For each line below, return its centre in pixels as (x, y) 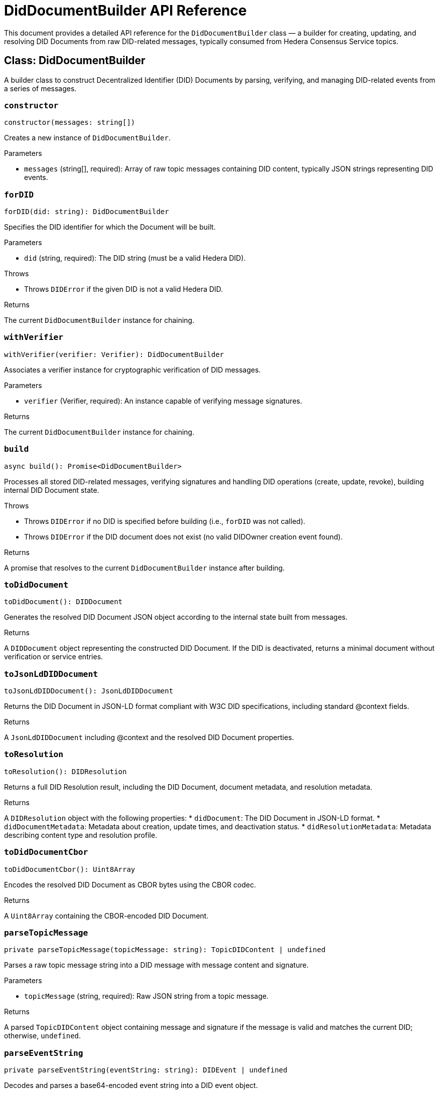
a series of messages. (40, 88)
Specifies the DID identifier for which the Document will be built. (110, 227)
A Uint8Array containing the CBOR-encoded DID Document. (106, 916)
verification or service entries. (54, 657)
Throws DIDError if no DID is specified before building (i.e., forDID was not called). (165, 521)
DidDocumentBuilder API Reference (125, 11)
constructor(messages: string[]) (70, 123)
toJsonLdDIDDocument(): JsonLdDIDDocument (89, 691)
